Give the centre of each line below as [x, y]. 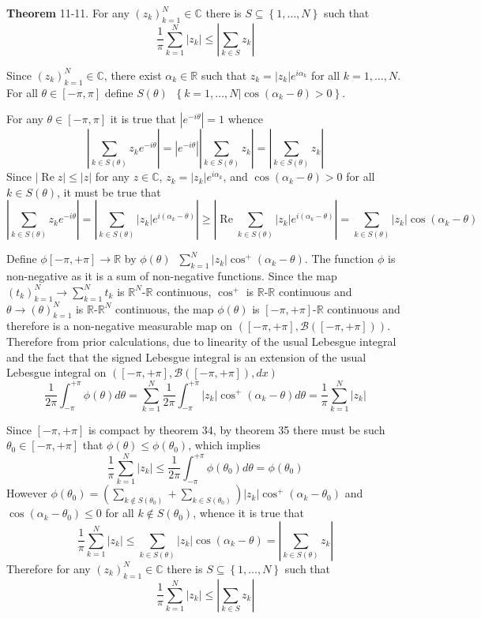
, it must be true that [109, 191]
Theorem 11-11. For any [68, 13]
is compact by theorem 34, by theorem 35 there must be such [237, 429]
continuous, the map [164, 308]
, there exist [133, 75]
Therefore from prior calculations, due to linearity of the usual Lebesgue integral [201, 341]
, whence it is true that [249, 513]
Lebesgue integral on [56, 372]
